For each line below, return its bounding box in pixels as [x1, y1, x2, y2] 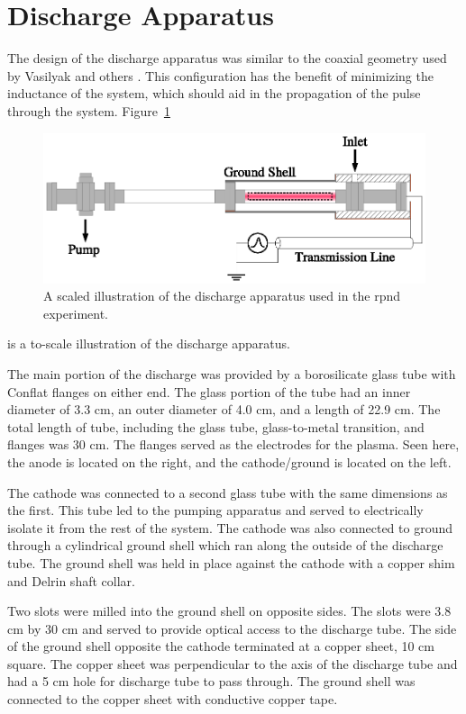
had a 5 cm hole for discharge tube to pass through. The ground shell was [7, 672, 416, 691]
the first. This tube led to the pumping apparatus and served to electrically [7, 501, 424, 520]
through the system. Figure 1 [7, 101, 170, 120]
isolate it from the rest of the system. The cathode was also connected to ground [7, 518, 453, 537]
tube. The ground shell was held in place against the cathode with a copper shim [7, 553, 455, 572]
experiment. [43, 303, 108, 322]
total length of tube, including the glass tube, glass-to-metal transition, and [7, 417, 425, 436]
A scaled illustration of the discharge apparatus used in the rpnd [43, 286, 401, 305]
